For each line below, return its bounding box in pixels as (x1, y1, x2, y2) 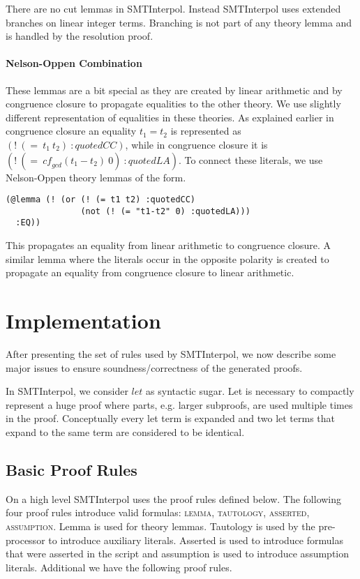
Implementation (6, 306, 161, 335)
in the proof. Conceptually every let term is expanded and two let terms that (6, 411, 336, 426)
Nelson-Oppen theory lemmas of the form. (6, 170, 186, 184)
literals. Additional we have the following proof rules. (6, 559, 232, 574)
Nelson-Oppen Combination (6, 56, 142, 70)
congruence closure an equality (6, 123, 137, 138)
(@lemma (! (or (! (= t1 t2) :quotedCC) (6, 195, 196, 205)
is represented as (170, 123, 241, 138)
